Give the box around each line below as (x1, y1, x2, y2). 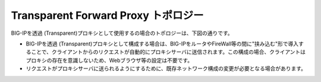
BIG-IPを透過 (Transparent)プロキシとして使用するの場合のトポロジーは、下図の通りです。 (11, 29, 233, 37)
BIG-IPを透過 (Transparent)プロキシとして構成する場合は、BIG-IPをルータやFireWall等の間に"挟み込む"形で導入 (26, 40, 299, 47)
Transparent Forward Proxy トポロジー (11, 9, 204, 22)
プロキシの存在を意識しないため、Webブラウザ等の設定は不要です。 (26, 57, 193, 64)
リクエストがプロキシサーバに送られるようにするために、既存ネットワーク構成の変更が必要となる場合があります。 (26, 65, 306, 72)
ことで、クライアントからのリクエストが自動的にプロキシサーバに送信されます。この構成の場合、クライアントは (30, 48, 306, 55)
